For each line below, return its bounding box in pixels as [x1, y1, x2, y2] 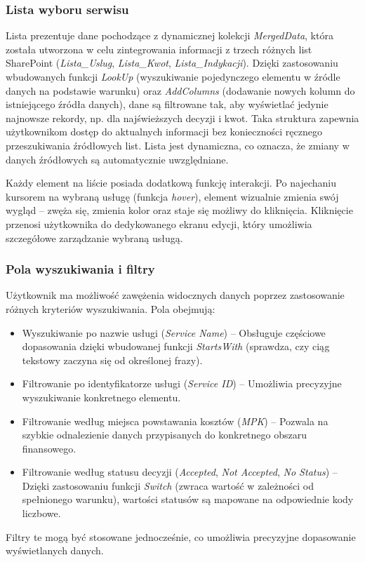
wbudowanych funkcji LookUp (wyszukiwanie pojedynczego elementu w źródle [6, 69, 340, 83]
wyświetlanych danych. [6, 543, 104, 558]
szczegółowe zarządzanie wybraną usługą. [6, 230, 183, 245]
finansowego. [22, 441, 77, 455]
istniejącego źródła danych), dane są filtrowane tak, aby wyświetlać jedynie [6, 97, 328, 112]
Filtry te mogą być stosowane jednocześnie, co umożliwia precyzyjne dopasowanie [6, 529, 356, 544]
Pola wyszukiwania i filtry [6, 260, 155, 278]
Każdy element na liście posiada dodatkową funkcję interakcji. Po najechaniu [6, 175, 336, 190]
